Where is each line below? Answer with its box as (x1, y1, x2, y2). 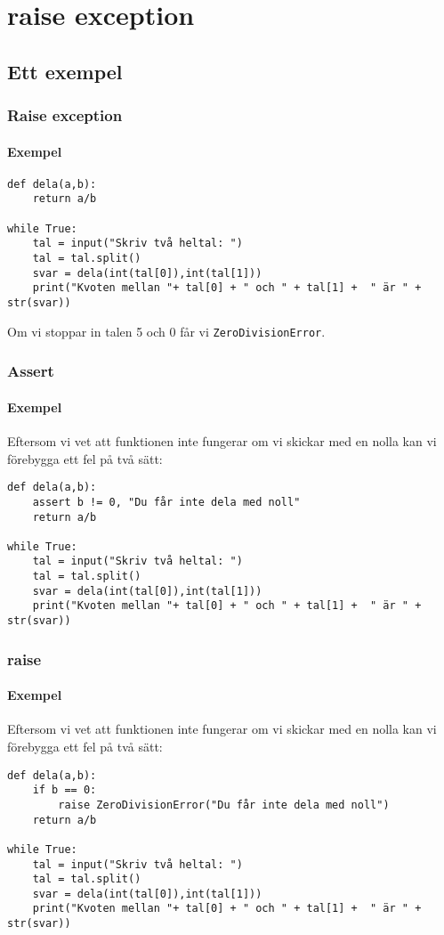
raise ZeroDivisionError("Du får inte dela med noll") (58, 798, 390, 811)
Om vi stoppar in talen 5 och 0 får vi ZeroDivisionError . (7, 321, 326, 340)
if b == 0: (32, 784, 97, 797)
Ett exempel (7, 57, 123, 85)
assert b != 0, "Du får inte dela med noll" (32, 495, 301, 508)
